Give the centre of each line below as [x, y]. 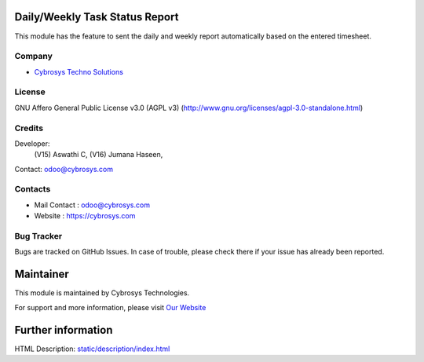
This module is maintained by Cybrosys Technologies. [102, 293]
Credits [29, 128]
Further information [64, 330]
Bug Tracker [38, 236]
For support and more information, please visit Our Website [110, 307]
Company [33, 57]
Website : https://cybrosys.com [85, 216]
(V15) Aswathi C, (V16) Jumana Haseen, [99, 155]
